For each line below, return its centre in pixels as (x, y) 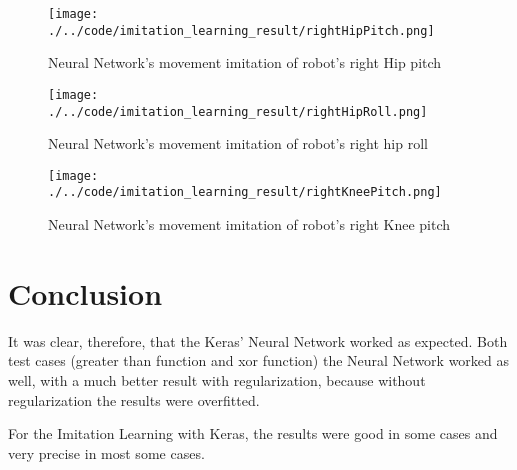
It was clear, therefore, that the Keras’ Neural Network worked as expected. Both (258, 340)
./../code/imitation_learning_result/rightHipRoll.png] (238, 111)
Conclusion (85, 292)
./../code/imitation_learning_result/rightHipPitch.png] (241, 30)
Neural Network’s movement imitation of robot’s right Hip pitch (245, 62)
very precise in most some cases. (106, 452)
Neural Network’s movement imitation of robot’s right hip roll (238, 143)
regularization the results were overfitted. (134, 399)
